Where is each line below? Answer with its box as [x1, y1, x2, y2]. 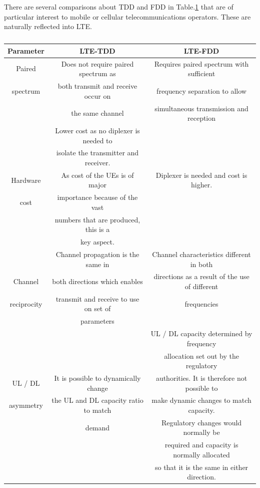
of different [184, 281, 218, 291]
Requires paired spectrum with [154, 58, 249, 69]
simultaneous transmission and [154, 103, 248, 113]
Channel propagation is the [55, 249, 139, 259]
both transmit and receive [57, 81, 137, 91]
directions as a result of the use [153, 271, 249, 282]
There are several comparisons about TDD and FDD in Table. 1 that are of [4, 2, 233, 12]
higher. [191, 179, 212, 190]
